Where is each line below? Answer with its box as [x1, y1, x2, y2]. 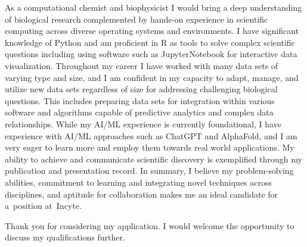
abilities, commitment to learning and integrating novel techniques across [5, 176, 272, 188]
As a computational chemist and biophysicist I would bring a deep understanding [5, 1, 302, 13]
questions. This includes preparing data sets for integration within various [5, 94, 275, 107]
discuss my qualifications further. [5, 231, 125, 243]
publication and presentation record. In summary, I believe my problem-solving [5, 164, 294, 177]
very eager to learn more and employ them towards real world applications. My [5, 141, 294, 154]
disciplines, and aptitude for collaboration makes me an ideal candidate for [5, 187, 278, 200]
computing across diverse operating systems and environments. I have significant [5, 24, 299, 37]
